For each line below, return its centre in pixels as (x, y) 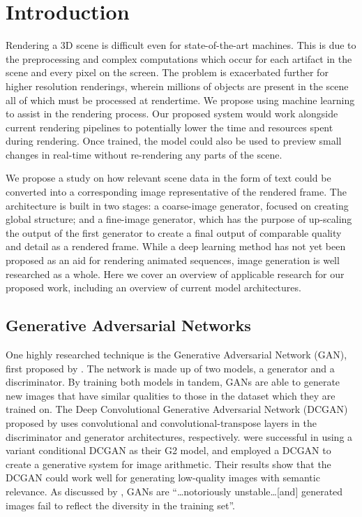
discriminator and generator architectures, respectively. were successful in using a (179, 436)
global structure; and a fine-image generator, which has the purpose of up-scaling (179, 219)
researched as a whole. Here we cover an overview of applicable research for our (175, 274)
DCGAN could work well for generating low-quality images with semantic (163, 478)
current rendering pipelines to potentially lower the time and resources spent (169, 127)
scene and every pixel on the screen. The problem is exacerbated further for (167, 72)
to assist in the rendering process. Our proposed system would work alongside (172, 114)
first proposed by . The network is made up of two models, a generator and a (170, 368)
